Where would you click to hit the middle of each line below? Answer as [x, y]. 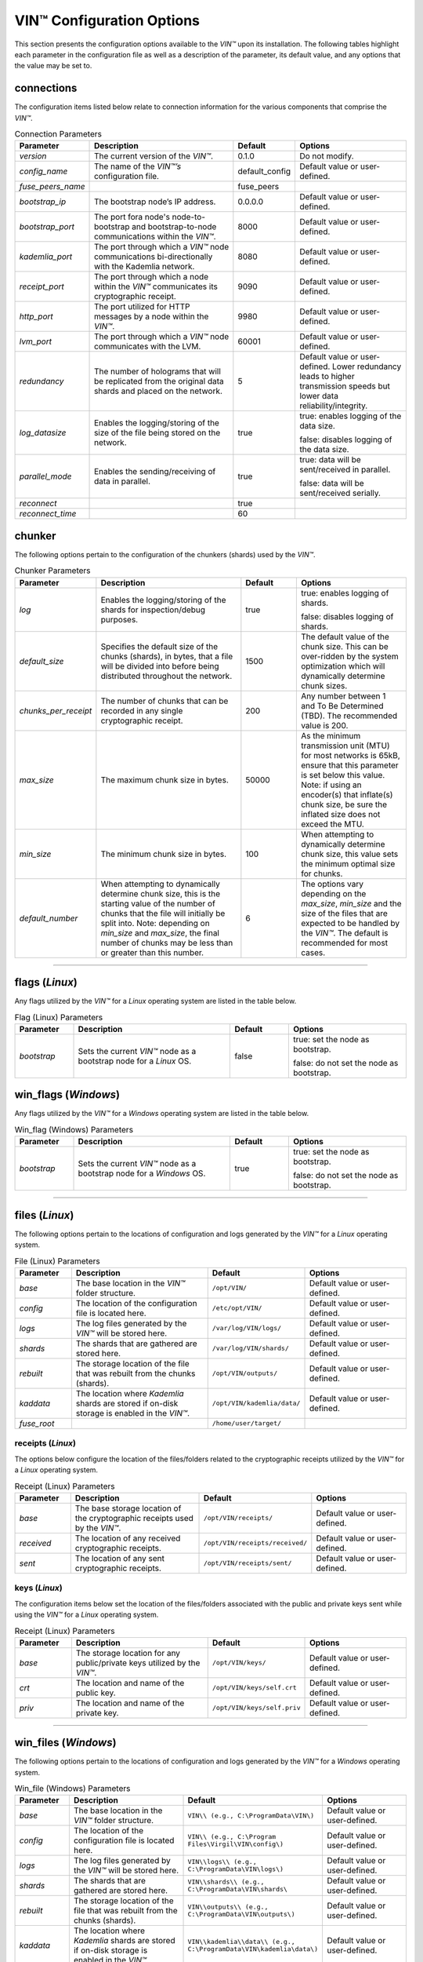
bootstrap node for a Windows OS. [142, 1173]
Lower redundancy [367, 367]
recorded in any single [142, 710]
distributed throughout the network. [166, 676]
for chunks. [322, 873]
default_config [264, 171]
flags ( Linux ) [46, 982]
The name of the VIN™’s [138, 166]
